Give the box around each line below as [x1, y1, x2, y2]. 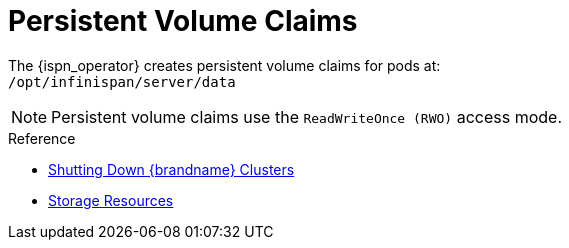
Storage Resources [48, 191, 174, 209]
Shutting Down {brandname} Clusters [48, 160, 295, 178]
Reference [8, 129, 76, 147]
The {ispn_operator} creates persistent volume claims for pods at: [8, 56, 441, 74]
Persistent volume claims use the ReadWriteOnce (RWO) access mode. [51, 106, 562, 127]
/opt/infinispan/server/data [8, 73, 236, 90]
